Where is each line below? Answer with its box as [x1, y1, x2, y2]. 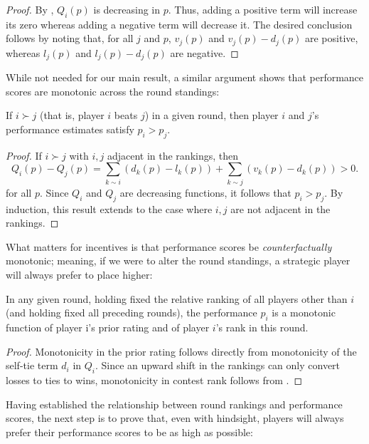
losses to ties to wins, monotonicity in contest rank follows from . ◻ [6, 372, 303, 387]
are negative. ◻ [170, 45, 239, 60]
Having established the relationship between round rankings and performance [6, 396, 343, 411]
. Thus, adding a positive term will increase [168, 2, 358, 16]
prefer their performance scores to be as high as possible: [6, 424, 253, 439]
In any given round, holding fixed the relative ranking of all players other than [6, 291, 348, 306]
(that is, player [39, 108, 105, 123]
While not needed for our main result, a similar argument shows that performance [6, 70, 364, 85]
